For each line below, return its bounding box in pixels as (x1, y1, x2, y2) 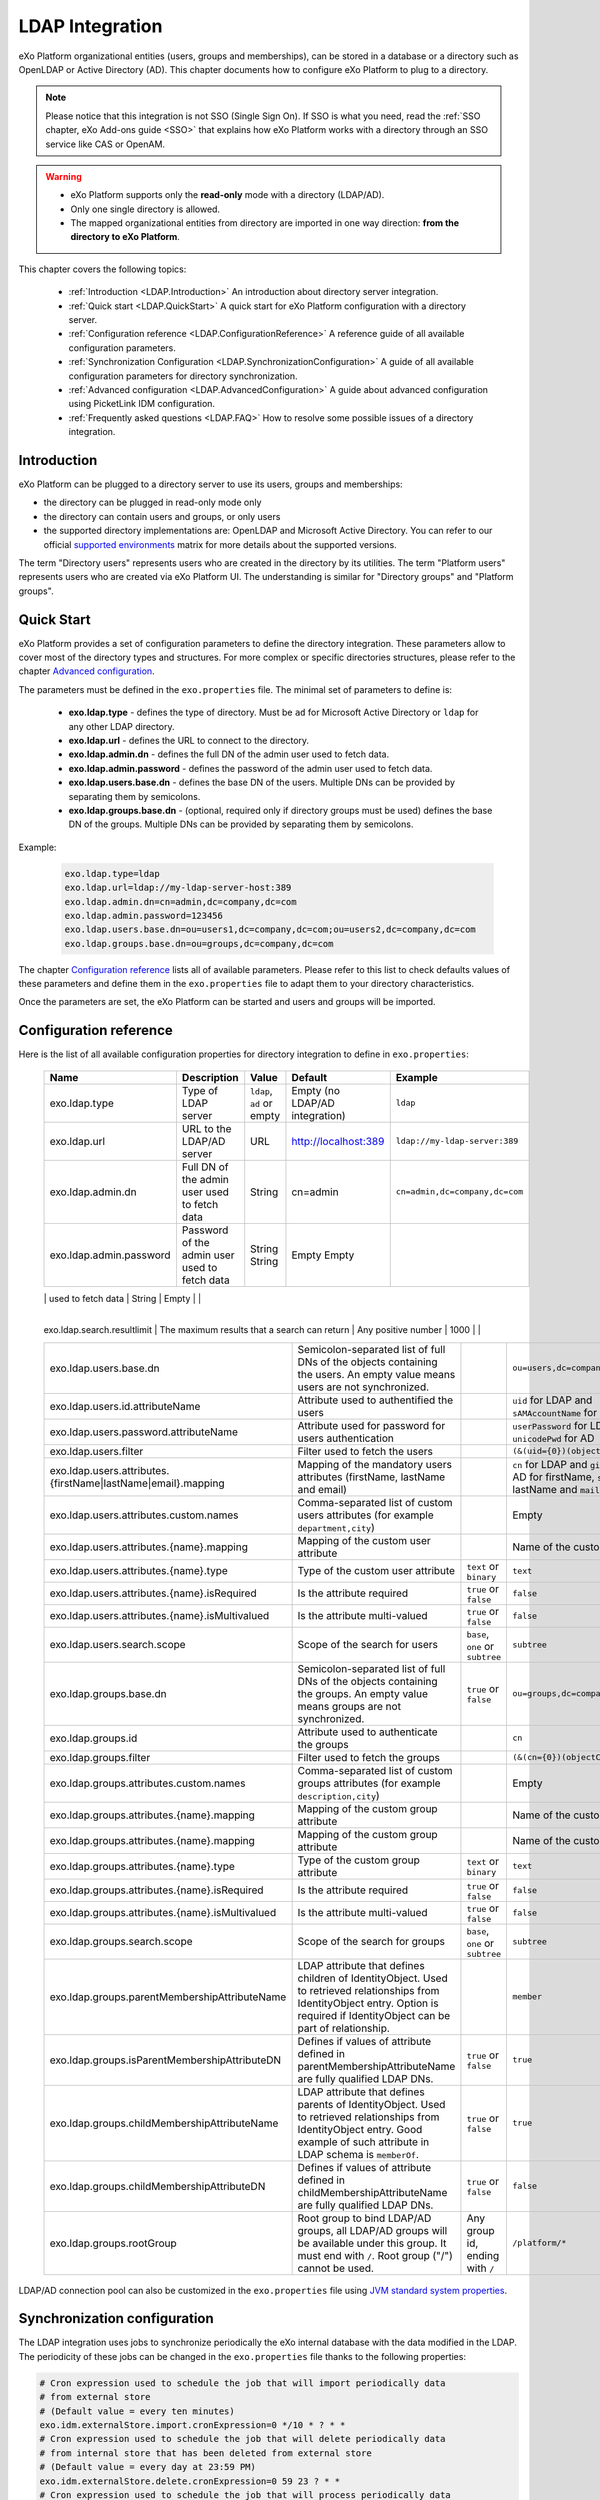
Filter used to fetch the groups (297, 1750, 440, 1764)
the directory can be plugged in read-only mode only (43, 496, 262, 509)
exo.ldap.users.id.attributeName (49, 1399, 201, 1413)
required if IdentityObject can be (297, 2008, 451, 2022)
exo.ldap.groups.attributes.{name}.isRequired (49, 1883, 264, 1897)
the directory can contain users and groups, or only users (43, 510, 281, 522)
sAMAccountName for (512, 1405, 598, 1419)
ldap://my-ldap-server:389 (395, 1136, 519, 1147)
